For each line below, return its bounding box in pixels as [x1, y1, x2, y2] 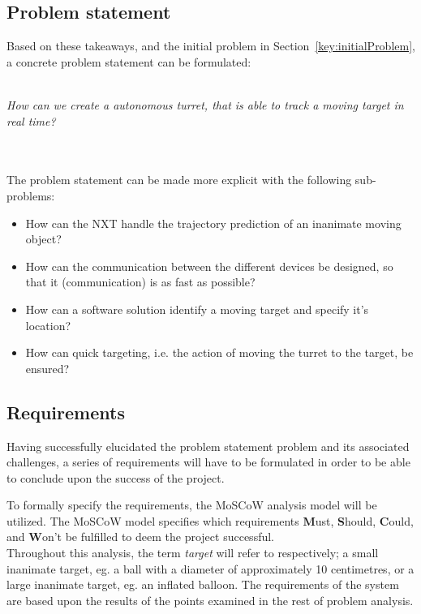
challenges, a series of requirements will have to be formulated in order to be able [6, 453, 410, 470]
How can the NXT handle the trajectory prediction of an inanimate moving [25, 214, 402, 231]
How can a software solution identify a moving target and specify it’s [25, 300, 369, 317]
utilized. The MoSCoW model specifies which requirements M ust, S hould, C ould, [6, 512, 414, 529]
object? [25, 230, 62, 247]
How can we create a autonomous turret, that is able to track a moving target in [6, 96, 404, 113]
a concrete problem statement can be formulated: [6, 53, 251, 70]
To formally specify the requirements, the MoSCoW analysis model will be [6, 496, 377, 513]
